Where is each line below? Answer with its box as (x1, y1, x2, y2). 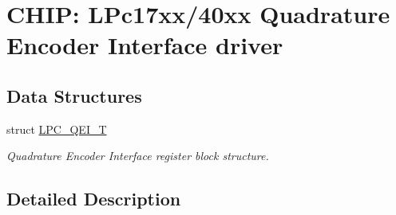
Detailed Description (6, 186, 181, 211)
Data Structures (6, 83, 142, 107)
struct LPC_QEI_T (6, 120, 107, 137)
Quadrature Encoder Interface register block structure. (6, 147, 269, 164)
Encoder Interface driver (6, 29, 283, 61)
